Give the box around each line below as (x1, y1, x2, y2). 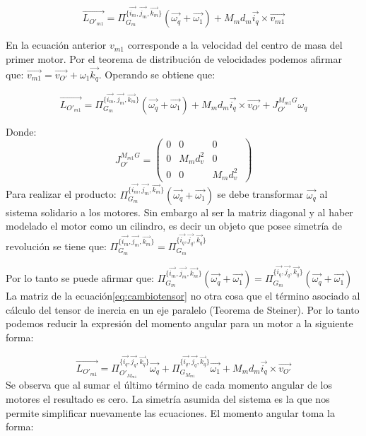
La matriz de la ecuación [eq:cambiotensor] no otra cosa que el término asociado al (6, 288, 360, 303)
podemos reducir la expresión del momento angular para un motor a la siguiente (6, 316, 353, 331)
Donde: (6, 124, 37, 139)
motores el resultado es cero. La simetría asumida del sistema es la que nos (6, 391, 330, 406)
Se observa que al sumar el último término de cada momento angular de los (6, 377, 332, 392)
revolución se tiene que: (6, 239, 107, 254)
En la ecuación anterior (6, 37, 107, 52)
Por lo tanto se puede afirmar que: (6, 271, 154, 285)
